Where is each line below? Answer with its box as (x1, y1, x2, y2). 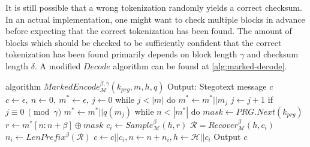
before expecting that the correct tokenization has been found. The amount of (5, 24, 292, 37)
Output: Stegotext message (167, 79, 267, 92)
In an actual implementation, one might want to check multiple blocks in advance (5, 13, 305, 25)
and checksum (247, 48, 299, 60)
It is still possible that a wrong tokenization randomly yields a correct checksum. (5, 1, 302, 13)
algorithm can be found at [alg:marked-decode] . (113, 59, 287, 72)
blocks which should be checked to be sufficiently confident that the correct (5, 36, 282, 48)
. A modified (35, 59, 81, 72)
